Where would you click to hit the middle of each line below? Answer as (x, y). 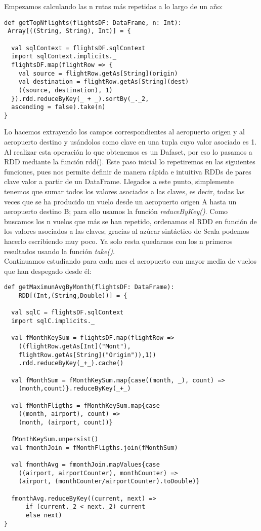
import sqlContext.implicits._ (64, 57)
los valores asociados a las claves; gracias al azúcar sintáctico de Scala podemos (127, 231)
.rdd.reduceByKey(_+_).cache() (71, 363)
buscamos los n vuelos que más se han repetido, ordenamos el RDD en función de (130, 221)
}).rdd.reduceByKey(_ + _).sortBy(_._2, (80, 99)
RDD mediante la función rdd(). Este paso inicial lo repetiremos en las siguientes (130, 162)
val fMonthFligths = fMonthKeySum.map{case (85, 405)
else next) (44, 516)
